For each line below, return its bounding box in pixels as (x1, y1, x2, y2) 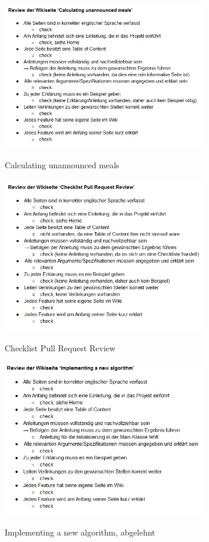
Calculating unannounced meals (5, 159, 120, 171)
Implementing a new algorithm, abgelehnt (5, 526, 155, 538)
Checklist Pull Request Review (5, 342, 116, 354)
